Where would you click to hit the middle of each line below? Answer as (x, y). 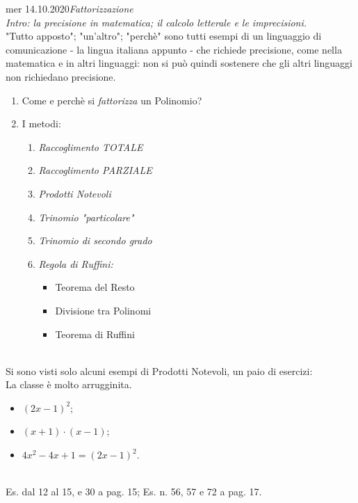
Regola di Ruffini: (76, 263)
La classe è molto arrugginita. (69, 384)
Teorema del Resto (95, 287)
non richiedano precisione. (61, 76)
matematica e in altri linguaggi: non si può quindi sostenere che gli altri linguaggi (179, 63)
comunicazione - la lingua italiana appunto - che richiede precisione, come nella (174, 49)
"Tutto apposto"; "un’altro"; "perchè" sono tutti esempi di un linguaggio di (164, 36)
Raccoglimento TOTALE (91, 146)
